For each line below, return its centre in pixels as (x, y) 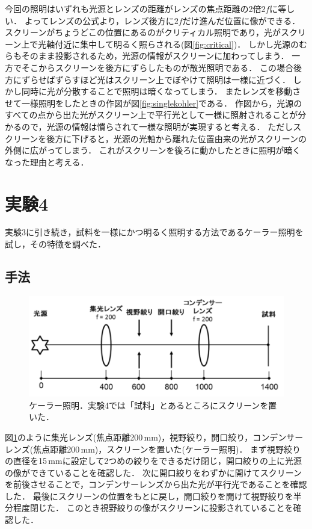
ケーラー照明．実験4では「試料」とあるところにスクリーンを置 (153, 405)
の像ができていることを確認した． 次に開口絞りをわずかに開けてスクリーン (153, 472)
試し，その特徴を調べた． (55, 244)
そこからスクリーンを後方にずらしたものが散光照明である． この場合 (157, 67)
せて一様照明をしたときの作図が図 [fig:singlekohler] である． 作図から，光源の (154, 103)
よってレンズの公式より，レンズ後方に (99, 20)
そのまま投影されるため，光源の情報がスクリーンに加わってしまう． (155, 56)
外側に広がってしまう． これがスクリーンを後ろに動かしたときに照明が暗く (153, 150)
